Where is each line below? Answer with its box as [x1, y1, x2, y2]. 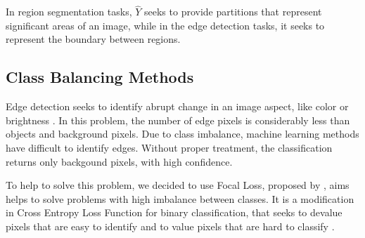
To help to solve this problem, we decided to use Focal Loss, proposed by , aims [6, 178, 350, 192]
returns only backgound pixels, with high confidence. [6, 154, 233, 168]
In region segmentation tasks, [6, 4, 132, 19]
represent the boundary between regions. [6, 32, 181, 46]
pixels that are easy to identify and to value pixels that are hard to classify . [6, 218, 335, 233]
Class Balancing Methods [6, 66, 194, 88]
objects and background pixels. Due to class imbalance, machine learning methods [6, 126, 359, 141]
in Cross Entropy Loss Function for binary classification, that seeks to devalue [6, 205, 342, 220]
